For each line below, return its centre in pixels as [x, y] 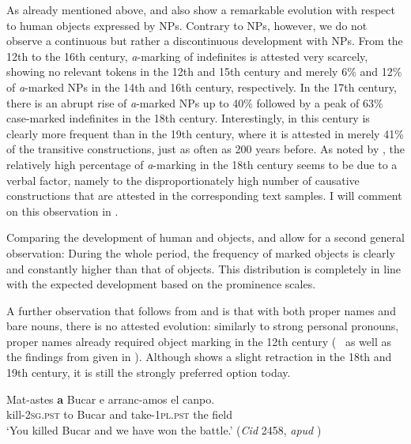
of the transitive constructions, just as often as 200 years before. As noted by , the [205, 149]
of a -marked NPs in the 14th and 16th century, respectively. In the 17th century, [202, 87]
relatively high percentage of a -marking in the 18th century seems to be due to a [202, 164]
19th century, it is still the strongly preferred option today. [149, 373]
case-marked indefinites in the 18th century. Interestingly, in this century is [188, 118]
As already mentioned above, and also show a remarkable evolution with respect [201, 9]
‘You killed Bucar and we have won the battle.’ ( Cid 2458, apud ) [164, 429]
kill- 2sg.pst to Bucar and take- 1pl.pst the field [120, 414]
